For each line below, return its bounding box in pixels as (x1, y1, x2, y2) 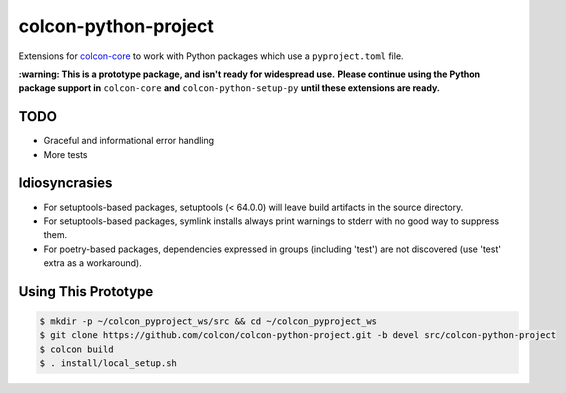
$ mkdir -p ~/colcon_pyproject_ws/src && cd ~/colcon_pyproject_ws (39, 316, 378, 327)
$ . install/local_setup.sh (39, 358, 177, 369)
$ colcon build (39, 343, 114, 355)
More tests (43, 148, 89, 160)
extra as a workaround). (43, 257, 142, 269)
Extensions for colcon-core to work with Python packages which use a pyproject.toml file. (18, 50, 404, 62)
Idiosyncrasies (18, 175, 113, 192)
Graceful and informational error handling (43, 135, 215, 147)
